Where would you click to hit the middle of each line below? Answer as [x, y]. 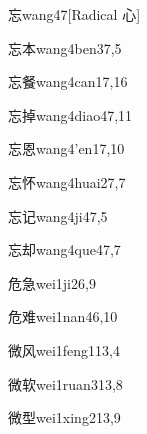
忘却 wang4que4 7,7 [64, 249]
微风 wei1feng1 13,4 [64, 349]
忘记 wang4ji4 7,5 [58, 215]
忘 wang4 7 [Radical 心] [74, 14]
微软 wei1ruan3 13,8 [65, 383]
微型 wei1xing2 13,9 [64, 417]
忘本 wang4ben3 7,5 [65, 47]
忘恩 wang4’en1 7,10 [66, 148]
